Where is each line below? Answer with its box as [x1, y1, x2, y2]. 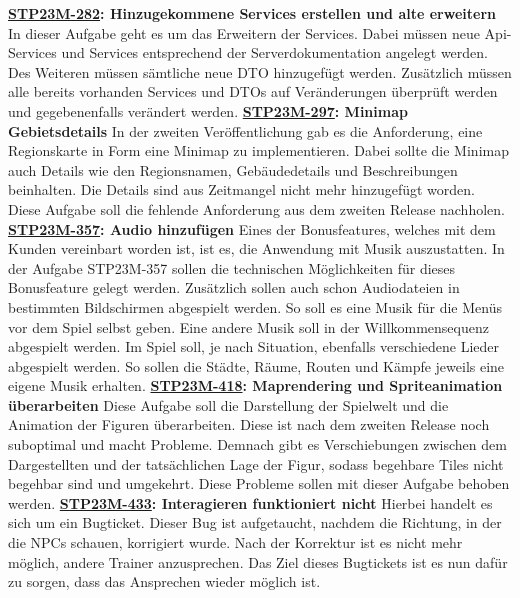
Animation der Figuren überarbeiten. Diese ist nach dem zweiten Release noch [8, 414, 490, 435]
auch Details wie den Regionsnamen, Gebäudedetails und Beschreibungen [8, 159, 458, 180]
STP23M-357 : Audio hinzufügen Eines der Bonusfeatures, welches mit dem [8, 218, 496, 239]
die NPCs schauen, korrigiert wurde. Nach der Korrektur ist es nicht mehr [8, 532, 463, 553]
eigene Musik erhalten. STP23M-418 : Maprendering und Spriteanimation [8, 375, 503, 396]
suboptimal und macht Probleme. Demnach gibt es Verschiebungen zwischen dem [8, 434, 507, 455]
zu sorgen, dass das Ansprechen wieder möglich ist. [8, 571, 321, 592]
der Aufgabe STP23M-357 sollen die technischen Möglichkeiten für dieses [8, 257, 456, 278]
